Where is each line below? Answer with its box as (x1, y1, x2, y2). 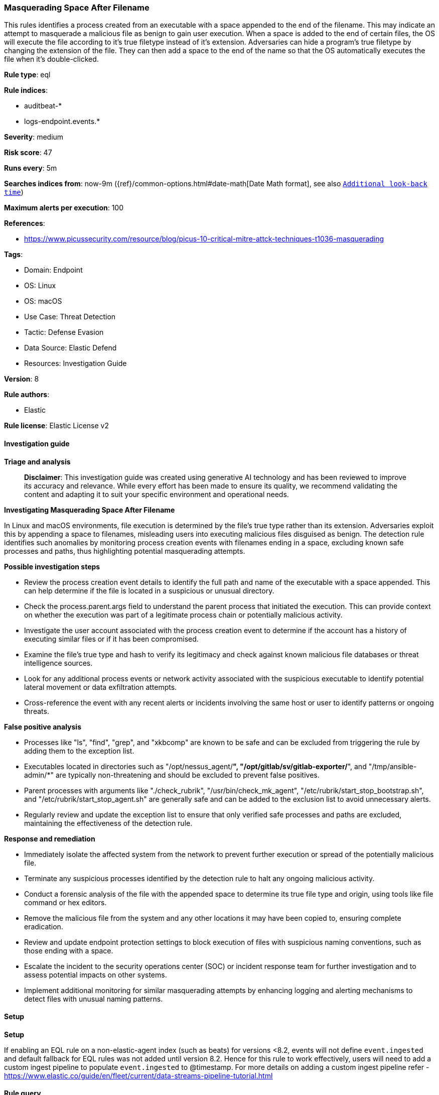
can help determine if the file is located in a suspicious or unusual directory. (24, 586, 274, 595)
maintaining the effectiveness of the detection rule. (24, 818, 193, 827)
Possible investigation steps (4, 562, 100, 571)
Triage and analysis (4, 457, 71, 466)
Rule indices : (4, 86, 48, 95)
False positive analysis (4, 722, 81, 731)
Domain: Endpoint (24, 266, 83, 275)
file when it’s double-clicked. (4, 55, 99, 64)
